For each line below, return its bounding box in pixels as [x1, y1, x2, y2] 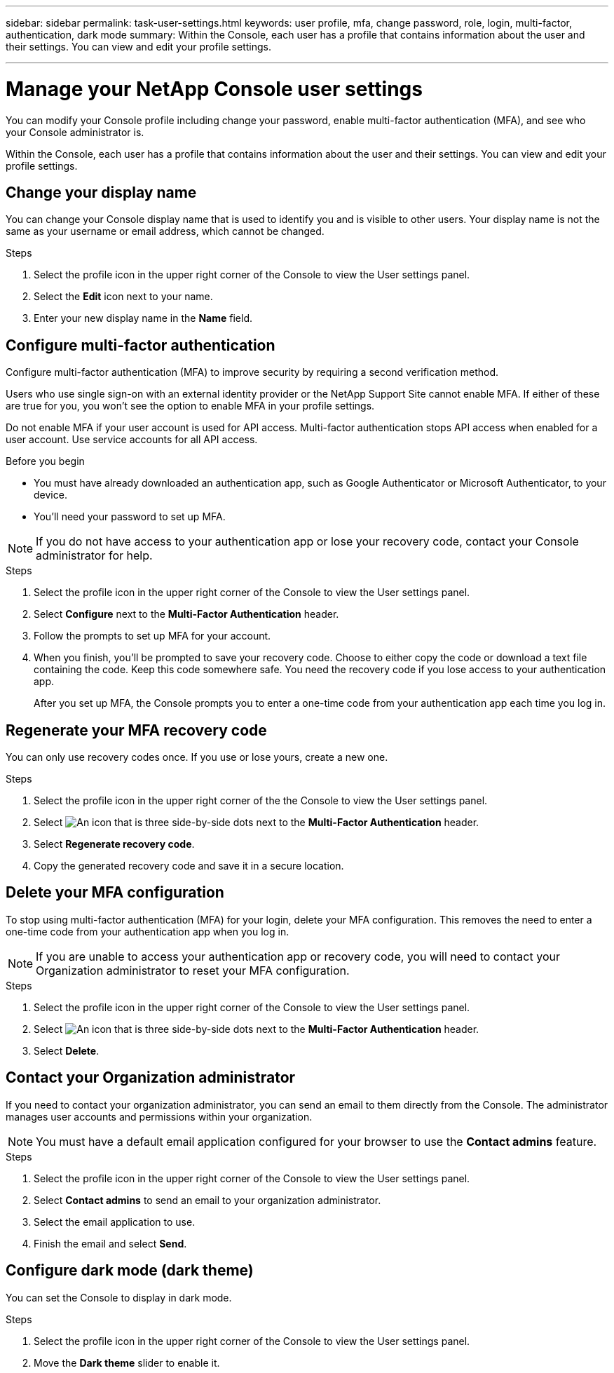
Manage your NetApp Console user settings [6, 76, 423, 101]
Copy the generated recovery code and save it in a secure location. [34, 860, 344, 872]
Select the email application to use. [34, 1215, 196, 1228]
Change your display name [6, 183, 197, 201]
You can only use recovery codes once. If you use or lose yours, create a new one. [6, 751, 388, 764]
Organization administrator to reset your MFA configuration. [36, 963, 350, 978]
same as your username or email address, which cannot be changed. [6, 225, 325, 238]
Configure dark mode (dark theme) [6, 1262, 254, 1280]
